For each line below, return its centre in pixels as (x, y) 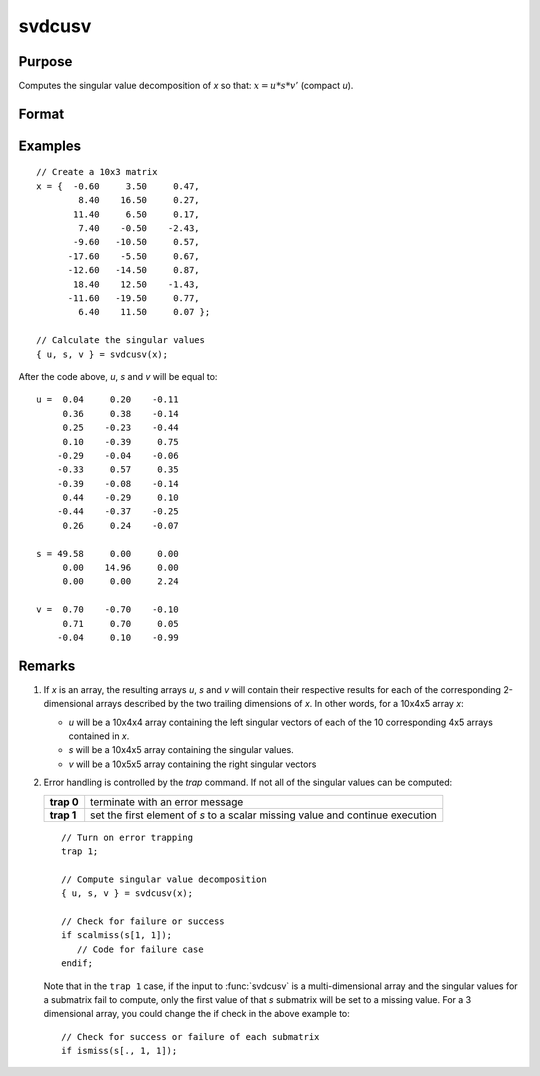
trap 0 (64, 802)
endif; (77, 963)
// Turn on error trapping (127, 837)
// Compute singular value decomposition (164, 879)
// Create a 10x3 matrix (97, 172)
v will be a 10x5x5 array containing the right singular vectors (192, 764)
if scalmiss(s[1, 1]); (117, 935)
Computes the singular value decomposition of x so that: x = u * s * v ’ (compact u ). (186, 86)
